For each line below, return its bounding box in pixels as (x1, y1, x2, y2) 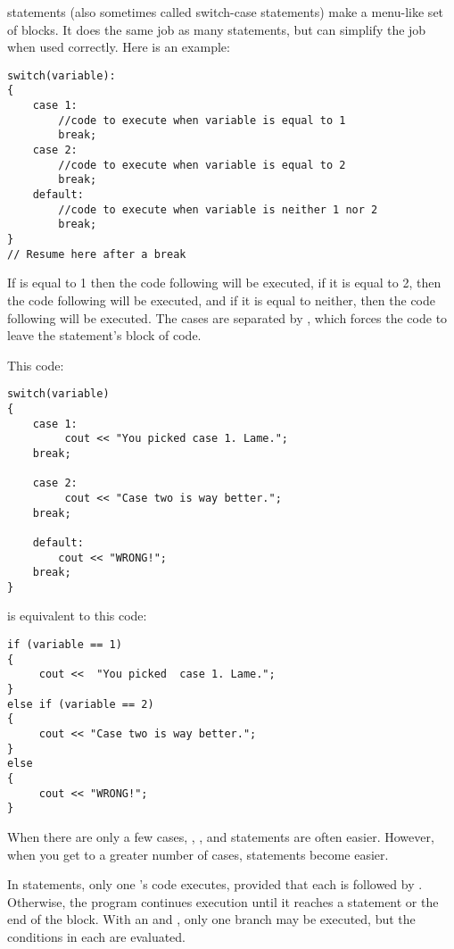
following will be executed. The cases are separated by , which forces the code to (7, 308, 448, 327)
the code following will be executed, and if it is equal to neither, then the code (7, 290, 436, 309)
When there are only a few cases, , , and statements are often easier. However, (7, 827, 434, 845)
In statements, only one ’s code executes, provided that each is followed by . (7, 875, 423, 894)
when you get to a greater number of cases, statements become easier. (7, 845, 389, 863)
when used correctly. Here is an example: (7, 37, 230, 56)
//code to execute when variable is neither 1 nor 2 (58, 203, 378, 216)
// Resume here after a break (7, 247, 186, 261)
